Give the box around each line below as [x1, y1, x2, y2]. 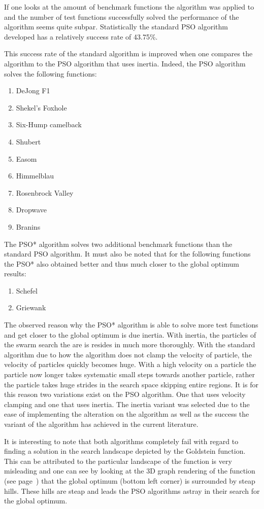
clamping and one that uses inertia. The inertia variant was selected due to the [4, 398, 250, 409]
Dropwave [16, 204, 47, 215]
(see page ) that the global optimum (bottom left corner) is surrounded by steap [4, 475, 255, 486]
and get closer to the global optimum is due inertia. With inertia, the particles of [4, 329, 256, 340]
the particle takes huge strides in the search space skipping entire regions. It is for [4, 379, 258, 389]
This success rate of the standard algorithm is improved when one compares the [4, 48, 253, 59]
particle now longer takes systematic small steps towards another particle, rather [4, 369, 255, 380]
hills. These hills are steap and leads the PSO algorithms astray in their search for [4, 485, 260, 496]
